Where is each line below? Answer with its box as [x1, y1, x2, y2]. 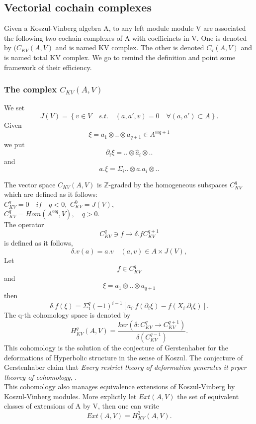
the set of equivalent [177, 391, 239, 401]
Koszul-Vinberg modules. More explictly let [4, 391, 137, 401]
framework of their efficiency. [4, 62, 92, 72]
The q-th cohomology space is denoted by [4, 310, 131, 320]
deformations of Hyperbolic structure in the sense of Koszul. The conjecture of [4, 352, 243, 362]
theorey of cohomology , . [4, 371, 77, 382]
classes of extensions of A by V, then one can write [4, 401, 159, 411]
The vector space [4, 179, 56, 189]
